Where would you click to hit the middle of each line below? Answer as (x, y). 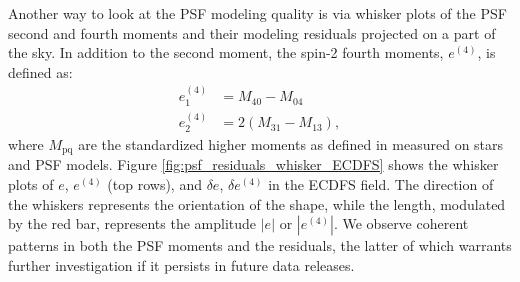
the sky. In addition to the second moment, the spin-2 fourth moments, (226, 52)
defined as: (40, 71)
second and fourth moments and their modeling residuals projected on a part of (252, 32)
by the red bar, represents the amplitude (132, 223)
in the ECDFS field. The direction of (381, 183)
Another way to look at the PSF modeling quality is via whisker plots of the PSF (257, 13)
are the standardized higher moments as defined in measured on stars (291, 143)
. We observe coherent (401, 223)
